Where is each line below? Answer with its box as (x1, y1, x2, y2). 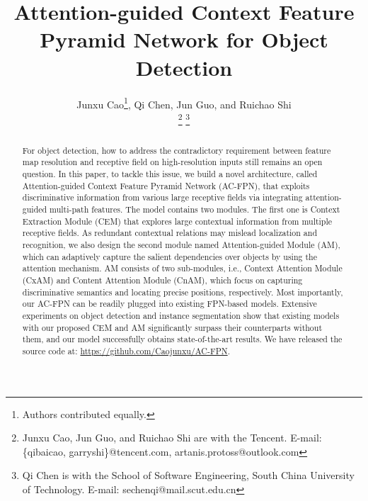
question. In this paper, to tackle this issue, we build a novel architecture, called (22, 168, 318, 180)
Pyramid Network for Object (40, 25, 328, 54)
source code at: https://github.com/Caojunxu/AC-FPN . (22, 344, 230, 356)
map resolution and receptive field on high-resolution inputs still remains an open (22, 156, 323, 168)
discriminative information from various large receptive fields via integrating (22, 191, 303, 203)
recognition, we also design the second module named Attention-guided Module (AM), (22, 239, 340, 251)
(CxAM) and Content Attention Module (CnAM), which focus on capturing (22, 274, 303, 286)
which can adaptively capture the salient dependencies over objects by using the (22, 250, 317, 262)
